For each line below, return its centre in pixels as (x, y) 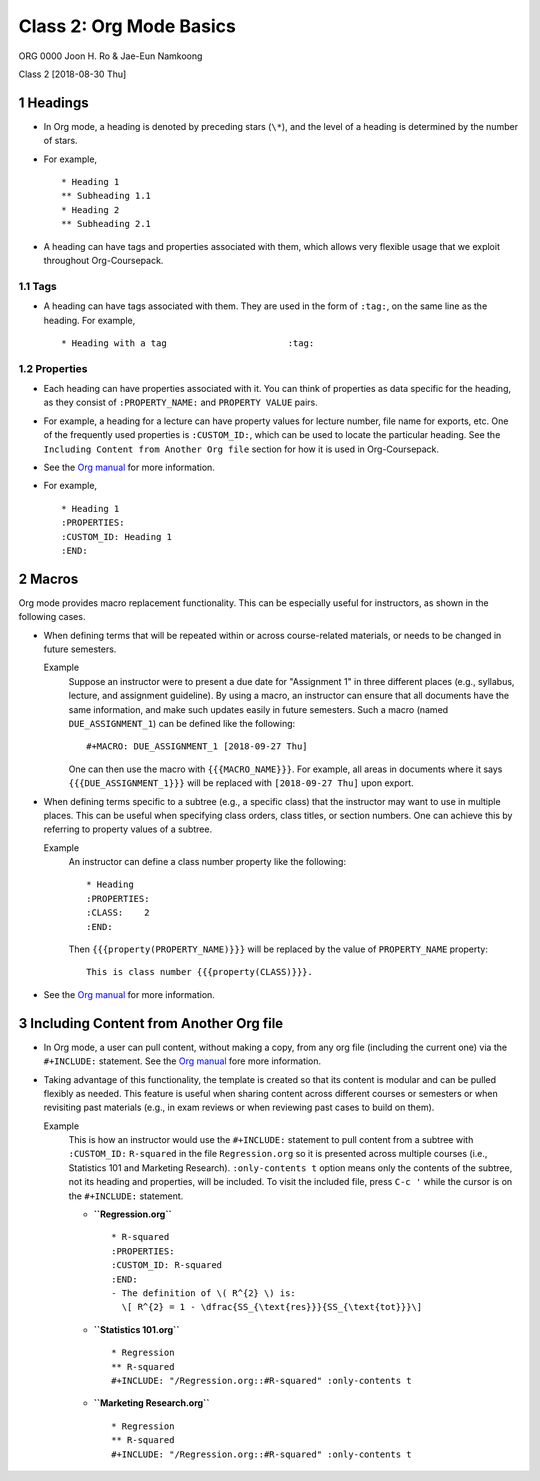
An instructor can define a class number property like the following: (207, 862)
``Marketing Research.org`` (151, 1403)
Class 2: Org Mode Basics (127, 26)
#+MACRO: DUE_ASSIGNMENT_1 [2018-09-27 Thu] (197, 746)
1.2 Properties (53, 368)
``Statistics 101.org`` (136, 1329)
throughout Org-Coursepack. (103, 260)
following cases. (52, 617)
